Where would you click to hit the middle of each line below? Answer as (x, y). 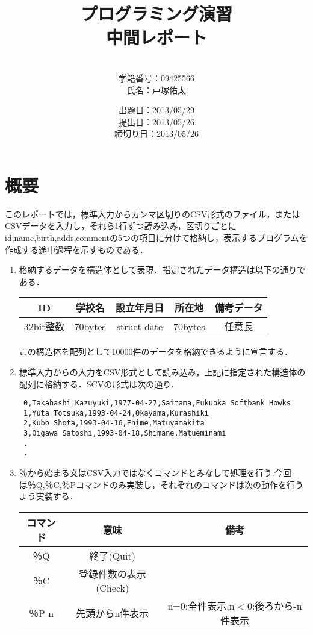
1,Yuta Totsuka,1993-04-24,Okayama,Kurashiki (116, 413)
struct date (140, 326)
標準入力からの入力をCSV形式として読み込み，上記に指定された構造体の (162, 371)
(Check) (113, 587)
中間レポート (156, 37)
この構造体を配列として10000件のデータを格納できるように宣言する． (156, 352)
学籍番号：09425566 (156, 77)
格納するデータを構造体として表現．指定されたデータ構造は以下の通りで (162, 270)
